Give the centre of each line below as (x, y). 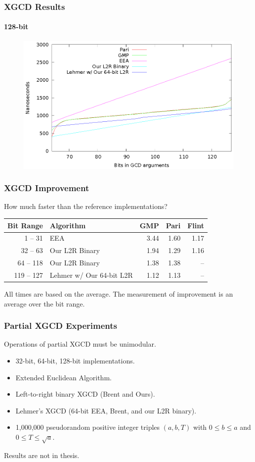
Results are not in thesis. (42, 455)
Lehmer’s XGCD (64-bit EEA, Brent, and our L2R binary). (106, 410)
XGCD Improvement (47, 188)
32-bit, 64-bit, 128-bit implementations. (75, 361)
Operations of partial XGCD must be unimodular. (80, 344)
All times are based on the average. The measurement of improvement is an (119, 294)
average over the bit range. (44, 303)
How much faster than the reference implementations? (86, 206)
